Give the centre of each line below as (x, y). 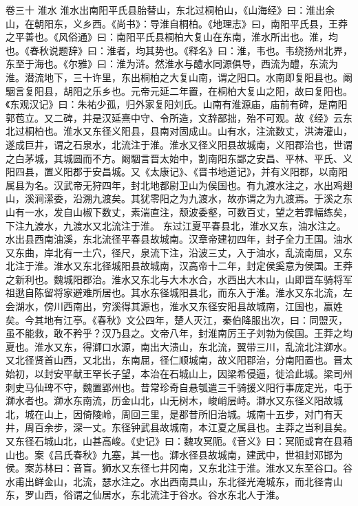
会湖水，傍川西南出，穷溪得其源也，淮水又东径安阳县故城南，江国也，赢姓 (174, 306)
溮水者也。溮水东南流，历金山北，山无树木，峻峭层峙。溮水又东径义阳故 (169, 400)
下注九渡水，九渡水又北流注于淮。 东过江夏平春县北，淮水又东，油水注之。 (176, 225)
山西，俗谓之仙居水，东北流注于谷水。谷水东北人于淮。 (159, 495)
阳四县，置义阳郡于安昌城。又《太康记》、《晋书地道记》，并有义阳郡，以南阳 (177, 172)
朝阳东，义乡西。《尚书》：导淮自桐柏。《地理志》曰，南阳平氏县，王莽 (191, 23)
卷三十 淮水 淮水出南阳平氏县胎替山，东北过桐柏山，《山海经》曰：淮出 (166, 10)
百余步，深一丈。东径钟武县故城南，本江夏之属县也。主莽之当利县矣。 (193, 427)
